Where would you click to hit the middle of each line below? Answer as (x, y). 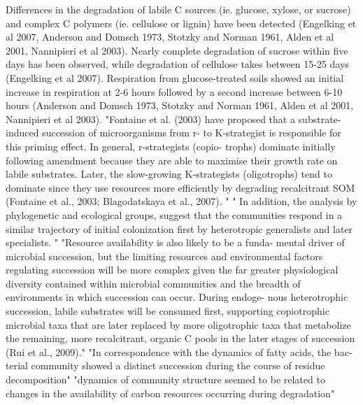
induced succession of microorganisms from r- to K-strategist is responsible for (173, 133)
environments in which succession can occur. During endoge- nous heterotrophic (177, 297)
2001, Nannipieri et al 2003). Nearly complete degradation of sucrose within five (177, 50)
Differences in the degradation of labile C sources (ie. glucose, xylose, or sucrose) (178, 9)
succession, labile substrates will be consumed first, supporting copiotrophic (168, 311)
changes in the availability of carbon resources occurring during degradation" (170, 393)
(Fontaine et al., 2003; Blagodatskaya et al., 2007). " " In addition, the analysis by (181, 201)
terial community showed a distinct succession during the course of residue (165, 365)
